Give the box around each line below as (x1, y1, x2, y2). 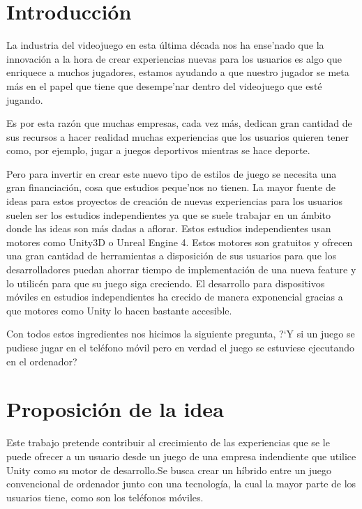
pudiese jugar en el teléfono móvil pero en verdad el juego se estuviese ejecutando (6, 340, 354, 354)
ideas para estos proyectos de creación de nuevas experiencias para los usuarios (6, 194, 342, 208)
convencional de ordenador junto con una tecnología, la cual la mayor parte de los (6, 476, 356, 491)
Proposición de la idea (6, 395, 224, 423)
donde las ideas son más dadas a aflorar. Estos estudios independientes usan (6, 221, 331, 236)
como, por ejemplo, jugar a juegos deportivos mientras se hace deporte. (6, 143, 310, 158)
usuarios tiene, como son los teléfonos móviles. (6, 489, 204, 504)
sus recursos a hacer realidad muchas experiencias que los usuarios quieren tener (6, 129, 349, 144)
